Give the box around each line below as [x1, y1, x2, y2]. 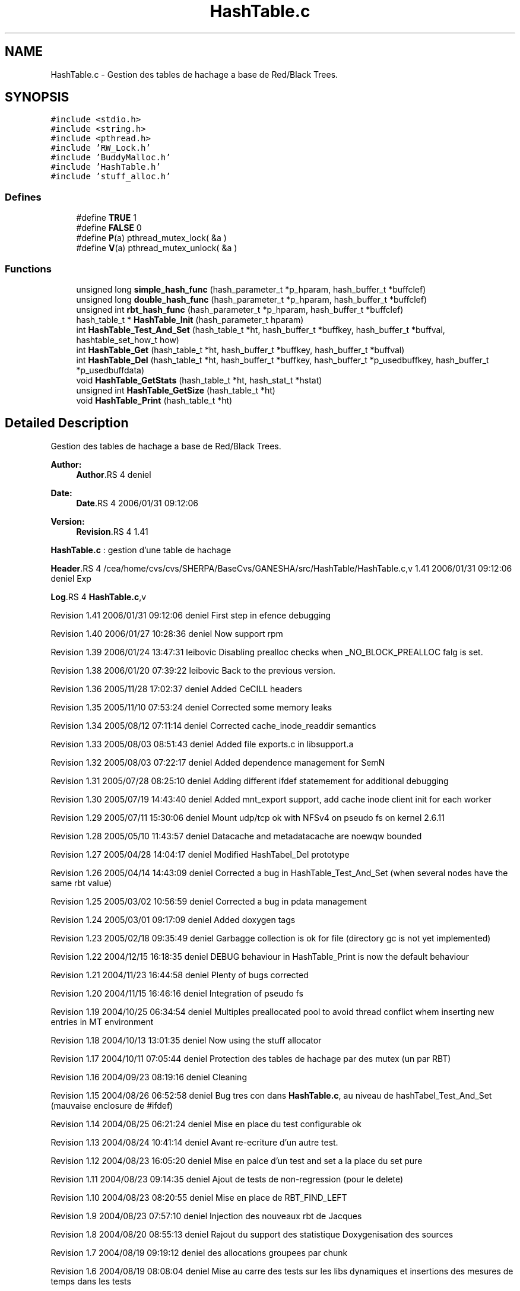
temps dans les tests [50, 1276, 131, 1286]
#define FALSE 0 [76, 223, 142, 233]
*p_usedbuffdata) [76, 364, 145, 375]
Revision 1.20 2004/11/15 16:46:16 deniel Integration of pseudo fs [50, 988, 303, 998]
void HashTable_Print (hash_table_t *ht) [76, 395, 233, 405]
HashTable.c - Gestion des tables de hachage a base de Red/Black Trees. [50, 69, 338, 80]
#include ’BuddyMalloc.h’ [50, 153, 171, 163]
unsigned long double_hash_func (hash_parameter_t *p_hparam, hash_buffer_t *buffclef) [76, 294, 427, 304]
